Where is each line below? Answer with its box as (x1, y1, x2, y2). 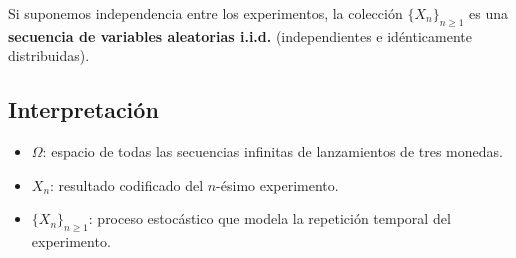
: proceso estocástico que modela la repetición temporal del (88, 208, 451, 229)
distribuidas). (8, 45, 90, 66)
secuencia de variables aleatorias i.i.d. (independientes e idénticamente (8, 25, 472, 46)
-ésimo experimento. (216, 174, 339, 195)
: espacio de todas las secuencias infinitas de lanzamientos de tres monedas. (42, 141, 503, 162)
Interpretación (8, 94, 159, 125)
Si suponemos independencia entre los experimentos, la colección (8, 3, 403, 23)
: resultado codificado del (50, 174, 204, 195)
